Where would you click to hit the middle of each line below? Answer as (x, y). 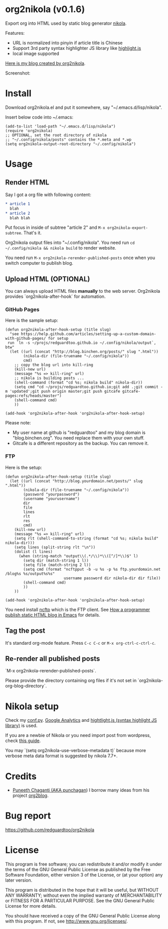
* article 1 (18, 204)
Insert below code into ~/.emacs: (39, 117)
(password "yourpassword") (52, 494)
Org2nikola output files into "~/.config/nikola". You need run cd (70, 242)
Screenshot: (18, 73)
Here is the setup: (24, 467)
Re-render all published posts (53, 659)
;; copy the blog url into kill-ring (54, 365)
